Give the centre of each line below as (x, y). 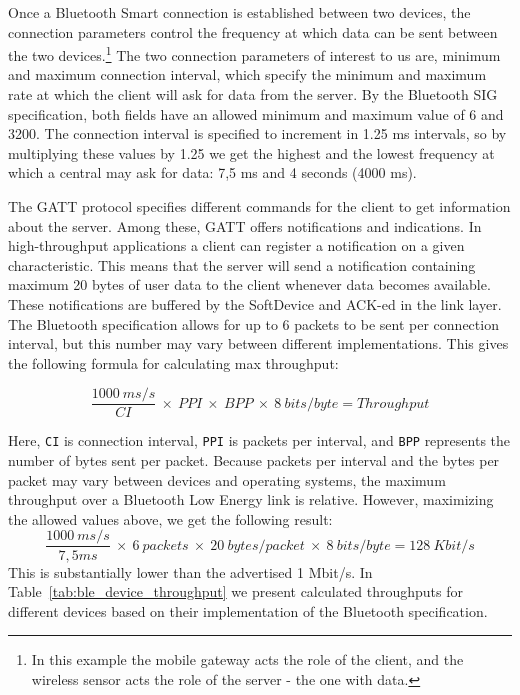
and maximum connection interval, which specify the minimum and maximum (247, 74)
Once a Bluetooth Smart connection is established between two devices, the (239, 12)
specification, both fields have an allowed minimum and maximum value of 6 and (256, 113)
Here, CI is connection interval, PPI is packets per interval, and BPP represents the (259, 440)
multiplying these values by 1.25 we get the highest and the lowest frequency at (251, 152)
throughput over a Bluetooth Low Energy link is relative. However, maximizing (251, 499)
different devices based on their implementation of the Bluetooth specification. (248, 610)
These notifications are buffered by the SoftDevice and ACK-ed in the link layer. (255, 303)
